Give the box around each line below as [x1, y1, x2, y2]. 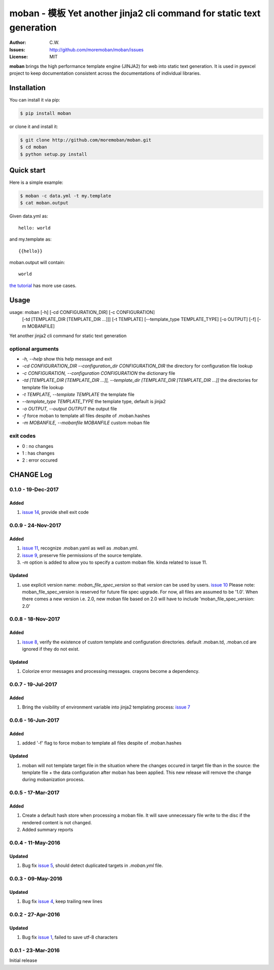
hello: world [18, 225, 51, 231]
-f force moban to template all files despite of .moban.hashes [22, 413, 150, 419]
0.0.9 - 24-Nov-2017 [9, 522, 61, 529]
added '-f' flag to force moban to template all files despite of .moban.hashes [22, 740, 182, 746]
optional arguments [9, 345, 59, 352]
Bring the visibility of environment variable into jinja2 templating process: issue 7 [22, 704, 190, 710]
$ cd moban [20, 144, 47, 150]
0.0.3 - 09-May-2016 [9, 875, 63, 882]
